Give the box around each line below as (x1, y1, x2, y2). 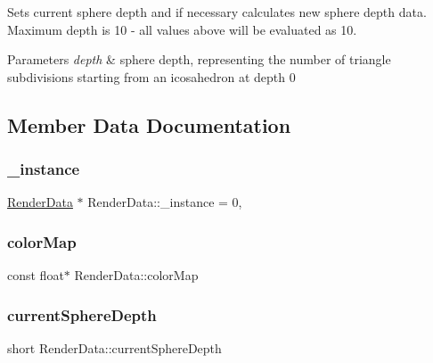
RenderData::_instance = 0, (87, 193, 242, 211)
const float (7, 266, 64, 285)
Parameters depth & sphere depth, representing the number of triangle (7, 50, 391, 69)
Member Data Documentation (7, 111, 291, 138)
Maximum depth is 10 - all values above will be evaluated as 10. (7, 20, 357, 38)
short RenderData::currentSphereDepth (7, 339, 222, 357)
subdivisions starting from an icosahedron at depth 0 (7, 67, 296, 86)
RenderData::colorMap (74, 266, 199, 285)
